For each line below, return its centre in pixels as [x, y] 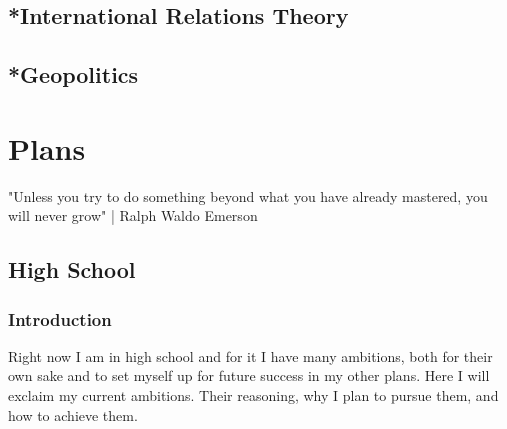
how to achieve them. [73, 414]
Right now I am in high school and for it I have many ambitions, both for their [250, 355]
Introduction [60, 318]
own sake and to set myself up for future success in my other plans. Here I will [249, 375]
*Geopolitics [73, 74]
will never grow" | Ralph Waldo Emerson [133, 215]
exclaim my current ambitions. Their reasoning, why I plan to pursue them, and [253, 395]
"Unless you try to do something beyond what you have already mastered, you [248, 195]
